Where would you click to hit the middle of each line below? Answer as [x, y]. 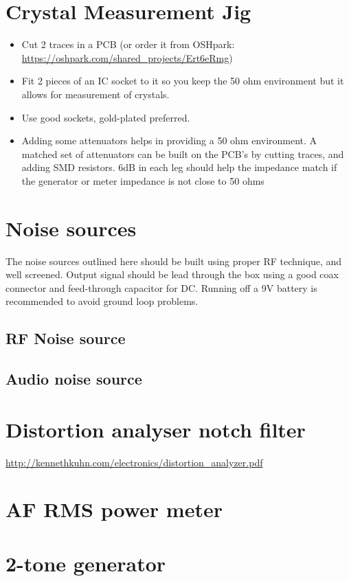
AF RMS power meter [114, 509]
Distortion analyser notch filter [156, 429]
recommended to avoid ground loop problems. [102, 301]
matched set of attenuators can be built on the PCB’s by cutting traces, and [183, 153]
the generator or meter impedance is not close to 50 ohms [143, 180]
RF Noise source [66, 338]
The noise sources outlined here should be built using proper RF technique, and [174, 261]
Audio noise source [74, 379]
